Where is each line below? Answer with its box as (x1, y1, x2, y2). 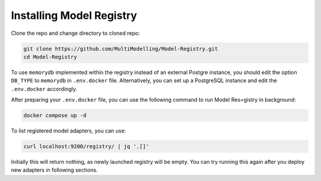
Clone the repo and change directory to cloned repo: (11, 30, 140, 37)
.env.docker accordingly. (11, 85, 77, 92)
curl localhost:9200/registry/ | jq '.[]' (23, 143, 149, 150)
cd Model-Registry (23, 53, 77, 60)
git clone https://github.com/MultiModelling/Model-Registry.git (23, 45, 218, 52)
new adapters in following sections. (11, 166, 98, 174)
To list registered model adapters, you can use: (11, 127, 126, 134)
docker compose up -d (23, 112, 87, 119)
